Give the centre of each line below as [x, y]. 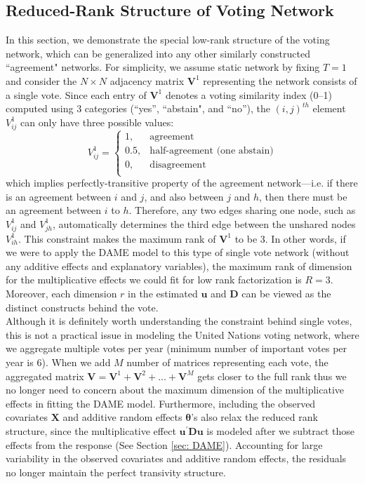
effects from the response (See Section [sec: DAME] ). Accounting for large [164, 444]
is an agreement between [59, 196]
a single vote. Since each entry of [76, 94]
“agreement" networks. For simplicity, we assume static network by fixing [163, 67]
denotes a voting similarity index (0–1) [248, 94]
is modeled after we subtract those [280, 430]
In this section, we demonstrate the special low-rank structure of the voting [168, 40]
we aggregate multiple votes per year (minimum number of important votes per [177, 348]
